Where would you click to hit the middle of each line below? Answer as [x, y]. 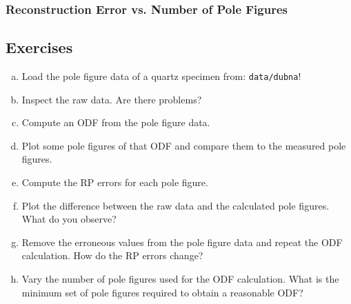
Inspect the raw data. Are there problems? [112, 99]
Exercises [39, 47]
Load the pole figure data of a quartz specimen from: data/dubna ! [161, 76]
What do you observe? [69, 219]
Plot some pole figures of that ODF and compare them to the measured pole [184, 145]
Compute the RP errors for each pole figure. [115, 182]
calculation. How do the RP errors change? [112, 255]
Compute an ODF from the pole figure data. [116, 122]
